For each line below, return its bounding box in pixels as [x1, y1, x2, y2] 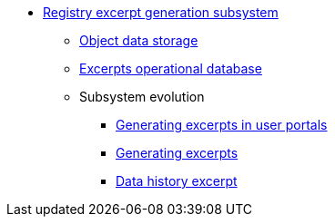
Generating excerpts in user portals [116, 117, 328, 132]
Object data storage [79, 33, 198, 48]
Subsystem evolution [79, 89, 205, 104]
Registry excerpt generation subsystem [43, 5, 279, 20]
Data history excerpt [116, 173, 238, 189]
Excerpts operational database [79, 61, 262, 76]
